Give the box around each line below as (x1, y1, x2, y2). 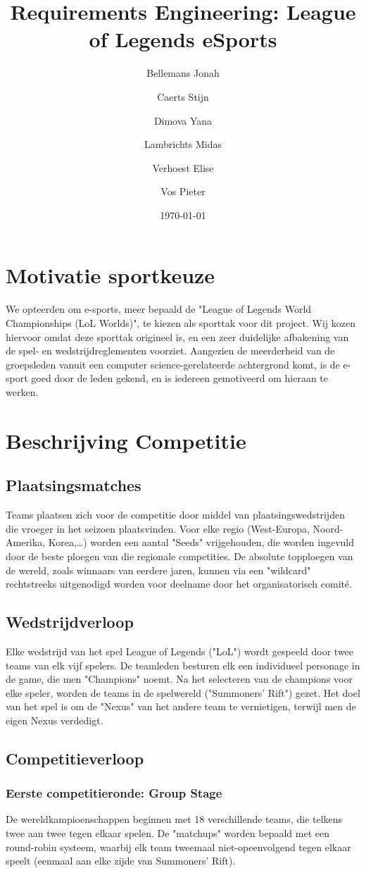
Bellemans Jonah (146, 66, 220, 80)
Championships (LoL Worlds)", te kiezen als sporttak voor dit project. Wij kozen (6, 316, 355, 330)
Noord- (313, 521, 343, 535)
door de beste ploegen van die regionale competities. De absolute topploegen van (6, 548, 353, 563)
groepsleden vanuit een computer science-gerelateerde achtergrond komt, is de (6, 357, 340, 371)
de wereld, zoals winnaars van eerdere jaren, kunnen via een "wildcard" (6, 562, 311, 577)
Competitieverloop (6, 747, 144, 769)
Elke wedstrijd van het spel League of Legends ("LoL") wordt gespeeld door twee (6, 643, 354, 658)
